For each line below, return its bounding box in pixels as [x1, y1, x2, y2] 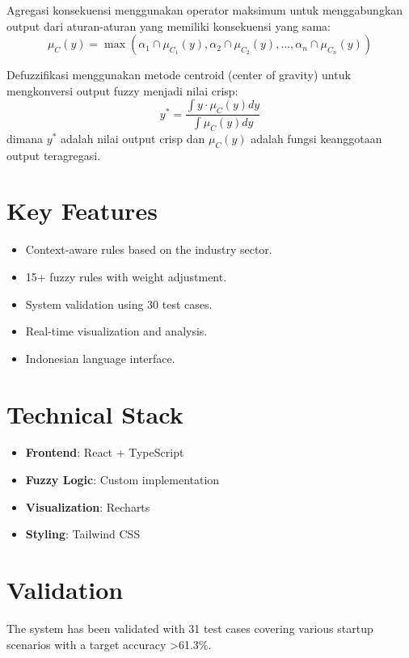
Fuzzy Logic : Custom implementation [25, 471, 220, 488]
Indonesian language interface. [25, 349, 175, 366]
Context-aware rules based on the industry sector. [25, 241, 272, 258]
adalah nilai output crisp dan [61, 129, 205, 146]
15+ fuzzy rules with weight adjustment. [25, 268, 227, 285]
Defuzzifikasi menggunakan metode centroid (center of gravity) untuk [6, 66, 351, 83]
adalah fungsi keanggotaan [251, 129, 382, 146]
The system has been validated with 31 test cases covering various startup [6, 619, 373, 636]
